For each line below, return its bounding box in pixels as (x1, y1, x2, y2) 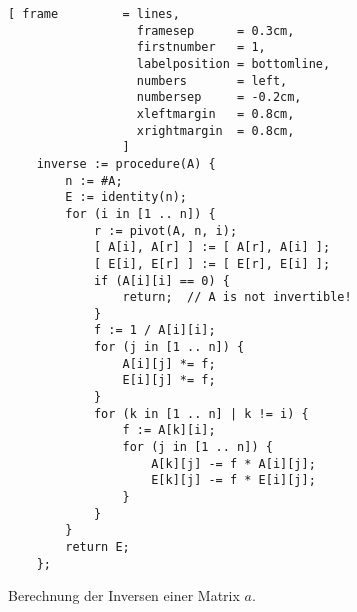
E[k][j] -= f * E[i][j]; (151, 473, 316, 488)
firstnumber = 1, (136, 40, 266, 55)
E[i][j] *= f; (122, 373, 216, 388)
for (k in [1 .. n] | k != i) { (93, 406, 309, 421)
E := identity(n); (65, 190, 187, 205)
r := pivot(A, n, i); (93, 223, 238, 238)
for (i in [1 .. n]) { (65, 206, 216, 221)
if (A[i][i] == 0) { (93, 273, 230, 288)
